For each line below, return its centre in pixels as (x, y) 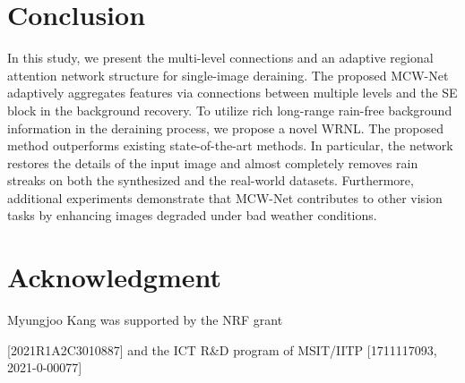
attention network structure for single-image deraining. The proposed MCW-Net (228, 75)
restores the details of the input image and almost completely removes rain (213, 162)
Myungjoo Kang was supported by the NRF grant (145, 320)
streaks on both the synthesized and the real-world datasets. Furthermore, (211, 180)
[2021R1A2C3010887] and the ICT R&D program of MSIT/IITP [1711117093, (222, 349)
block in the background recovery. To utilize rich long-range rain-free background (230, 110)
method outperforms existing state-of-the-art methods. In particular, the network (230, 145)
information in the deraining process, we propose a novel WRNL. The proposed (226, 128)
